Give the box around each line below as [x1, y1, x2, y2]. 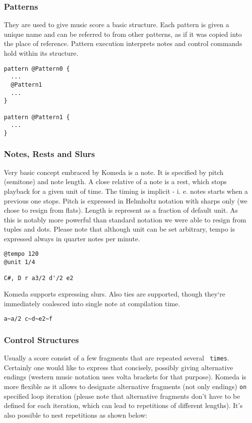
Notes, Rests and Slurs [4, 148, 95, 160]
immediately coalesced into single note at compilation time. [4, 298, 180, 308]
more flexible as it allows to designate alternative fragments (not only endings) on [4, 381, 247, 391]
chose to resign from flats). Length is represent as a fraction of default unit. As [4, 205, 238, 215]
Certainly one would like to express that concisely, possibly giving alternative [4, 362, 233, 372]
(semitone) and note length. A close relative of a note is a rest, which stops [4, 176, 227, 187]
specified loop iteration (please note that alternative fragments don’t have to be [4, 391, 240, 401]
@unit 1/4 [4, 259, 35, 266]
